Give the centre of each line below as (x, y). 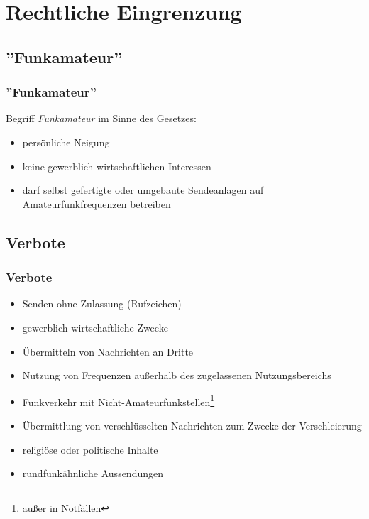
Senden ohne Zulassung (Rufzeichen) (102, 304)
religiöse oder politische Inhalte (90, 449)
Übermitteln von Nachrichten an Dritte (108, 351)
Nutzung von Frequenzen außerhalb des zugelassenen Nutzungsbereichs (177, 375)
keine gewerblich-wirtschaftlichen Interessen (117, 166)
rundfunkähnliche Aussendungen (93, 473)
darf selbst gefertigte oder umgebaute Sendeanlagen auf (143, 190)
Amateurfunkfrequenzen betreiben (97, 203)
